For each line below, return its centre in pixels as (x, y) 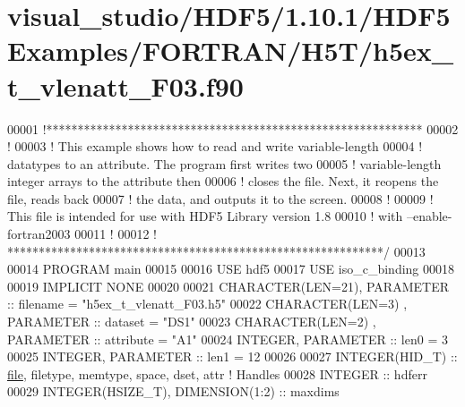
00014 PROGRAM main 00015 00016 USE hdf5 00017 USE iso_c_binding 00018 (231, 269)
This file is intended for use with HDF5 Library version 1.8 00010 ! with (205, 216)
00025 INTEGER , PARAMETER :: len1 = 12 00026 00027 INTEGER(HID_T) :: (232, 356)
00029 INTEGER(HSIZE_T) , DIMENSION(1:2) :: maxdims (173, 391)
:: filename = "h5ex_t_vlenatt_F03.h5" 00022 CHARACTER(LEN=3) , (207, 304)
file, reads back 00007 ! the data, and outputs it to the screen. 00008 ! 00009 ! (220, 198)
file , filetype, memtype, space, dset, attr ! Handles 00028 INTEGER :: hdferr (217, 373)
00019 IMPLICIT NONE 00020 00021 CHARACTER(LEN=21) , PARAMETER (228, 286)
